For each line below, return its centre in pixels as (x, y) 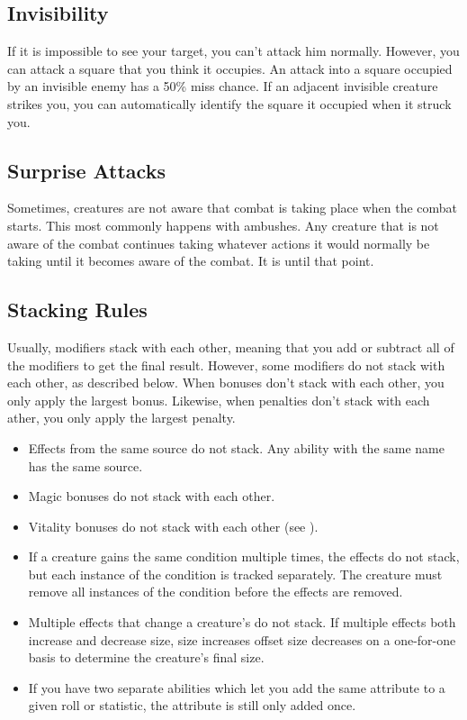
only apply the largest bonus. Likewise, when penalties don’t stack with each (219, 400)
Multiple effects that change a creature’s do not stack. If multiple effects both (242, 622)
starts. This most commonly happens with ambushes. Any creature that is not (223, 225)
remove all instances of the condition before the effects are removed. (216, 592)
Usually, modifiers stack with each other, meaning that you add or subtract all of (231, 346)
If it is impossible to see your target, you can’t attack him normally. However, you (233, 51)
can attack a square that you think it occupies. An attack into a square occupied (230, 68)
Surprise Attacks (86, 170)
